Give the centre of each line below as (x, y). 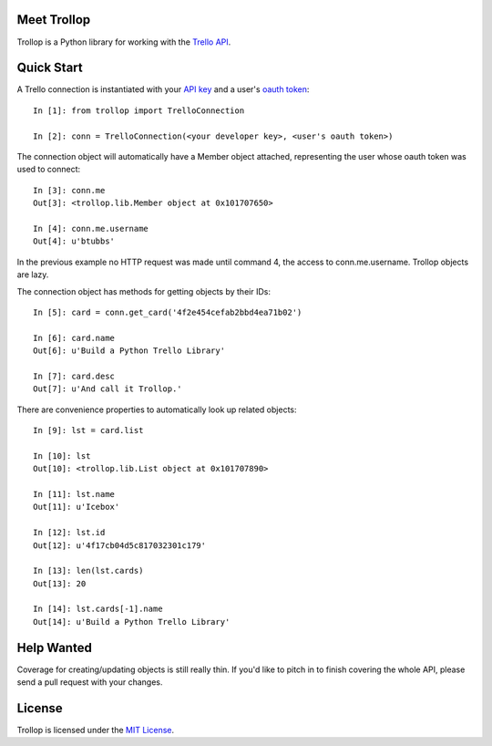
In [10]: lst (62, 456)
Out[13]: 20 (60, 583)
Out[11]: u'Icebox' (77, 507)
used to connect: (49, 170)
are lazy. (33, 275)
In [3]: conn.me (69, 190)
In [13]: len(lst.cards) (88, 571)
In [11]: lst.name (74, 494)
